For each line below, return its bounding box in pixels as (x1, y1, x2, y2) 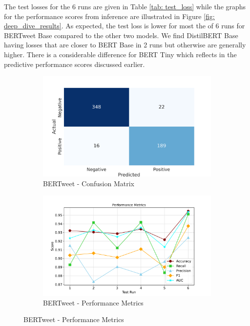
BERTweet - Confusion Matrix (43, 178, 134, 189)
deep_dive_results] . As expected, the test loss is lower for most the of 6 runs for (4, 21, 245, 31)
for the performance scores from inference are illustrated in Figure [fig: (4, 11, 215, 21)
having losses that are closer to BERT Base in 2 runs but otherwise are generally (4, 40, 246, 50)
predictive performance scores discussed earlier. (4, 59, 145, 69)
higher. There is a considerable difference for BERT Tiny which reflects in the (4, 49, 237, 59)
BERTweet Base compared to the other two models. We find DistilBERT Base (4, 30, 238, 40)
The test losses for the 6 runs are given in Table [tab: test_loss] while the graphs (4, 1, 246, 11)
